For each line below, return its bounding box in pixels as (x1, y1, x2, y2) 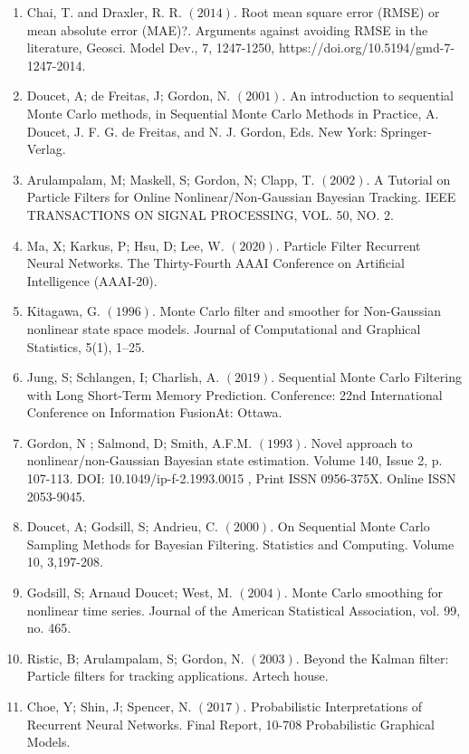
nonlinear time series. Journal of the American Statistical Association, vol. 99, (26, 600, 461, 619)
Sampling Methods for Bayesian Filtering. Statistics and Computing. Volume (26, 534, 455, 553)
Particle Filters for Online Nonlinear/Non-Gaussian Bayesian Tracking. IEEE (26, 187, 456, 206)
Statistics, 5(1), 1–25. (26, 337, 145, 356)
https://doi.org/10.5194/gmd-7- (278, 38, 455, 57)
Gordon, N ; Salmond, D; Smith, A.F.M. (26, 433, 253, 452)
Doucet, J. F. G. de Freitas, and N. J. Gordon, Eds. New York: (26, 121, 378, 140)
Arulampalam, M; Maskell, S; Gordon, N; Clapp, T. (26, 169, 315, 188)
